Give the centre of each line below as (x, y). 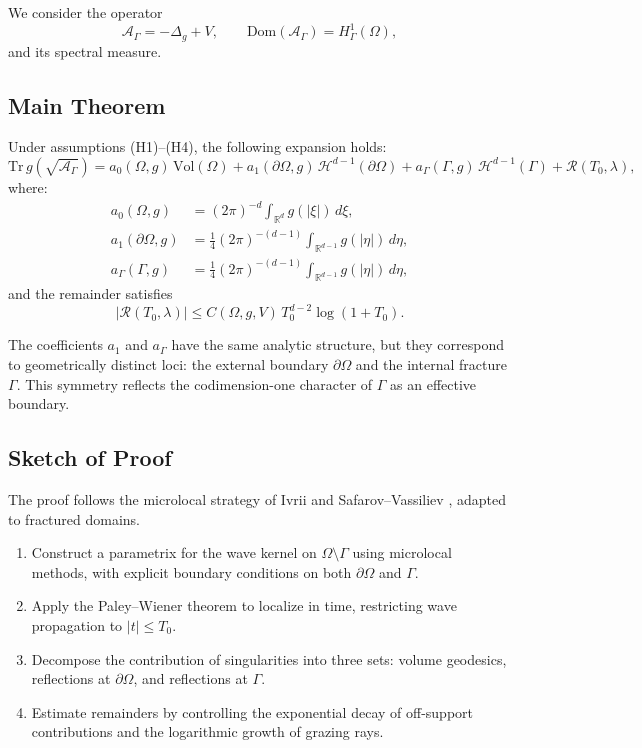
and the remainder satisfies (90, 293)
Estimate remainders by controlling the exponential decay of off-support (252, 711)
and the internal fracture (431, 364)
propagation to (77, 625)
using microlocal (402, 552)
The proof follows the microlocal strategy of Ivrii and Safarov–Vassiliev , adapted (257, 499)
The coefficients (55, 344)
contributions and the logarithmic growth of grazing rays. (207, 731)
